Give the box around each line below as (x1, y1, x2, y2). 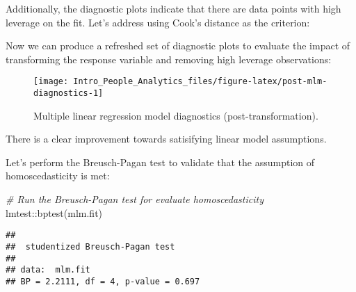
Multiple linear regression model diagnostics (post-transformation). (33, 108, 318, 122)
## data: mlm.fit (6, 265, 90, 275)
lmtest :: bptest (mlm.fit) (6, 205, 103, 220)
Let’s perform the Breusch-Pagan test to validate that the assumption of (6, 154, 315, 169)
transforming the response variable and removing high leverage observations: (6, 51, 332, 66)
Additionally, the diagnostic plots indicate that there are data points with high (6, 1, 341, 15)
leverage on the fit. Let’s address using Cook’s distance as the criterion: (6, 15, 310, 29)
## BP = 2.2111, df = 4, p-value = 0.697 (6, 276, 200, 286)
